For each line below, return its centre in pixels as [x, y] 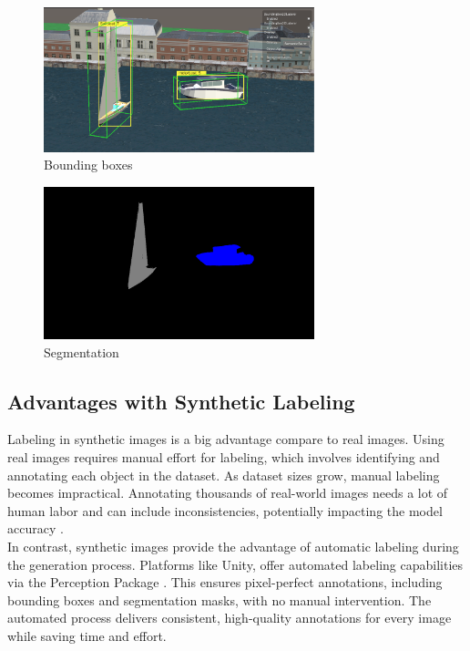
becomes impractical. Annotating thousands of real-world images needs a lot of [228, 493]
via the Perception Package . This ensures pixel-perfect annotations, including [225, 582]
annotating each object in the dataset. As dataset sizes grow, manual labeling [224, 475]
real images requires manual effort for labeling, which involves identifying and [224, 456]
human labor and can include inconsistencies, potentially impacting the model [225, 510]
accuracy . [36, 528]
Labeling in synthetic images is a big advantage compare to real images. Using [226, 439]
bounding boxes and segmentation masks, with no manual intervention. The [220, 599]
